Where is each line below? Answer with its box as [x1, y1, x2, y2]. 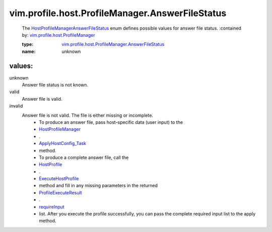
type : [22, 41, 34, 47]
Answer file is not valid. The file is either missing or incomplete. [22, 112, 154, 118]
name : [22, 48, 36, 54]
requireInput [39, 204, 65, 210]
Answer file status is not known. [22, 82, 88, 88]
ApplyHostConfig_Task [39, 140, 87, 146]
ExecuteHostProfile [39, 176, 79, 182]
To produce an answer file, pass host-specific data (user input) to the [39, 119, 183, 125]
